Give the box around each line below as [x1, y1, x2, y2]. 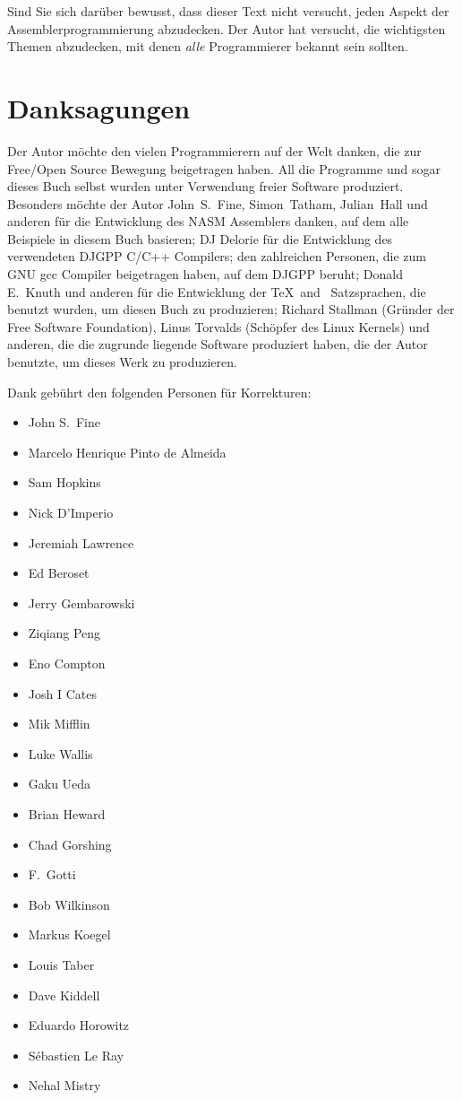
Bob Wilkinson [28, 895, 110, 913]
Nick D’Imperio [28, 503, 114, 521]
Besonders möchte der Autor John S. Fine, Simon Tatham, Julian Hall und [7, 194, 428, 213]
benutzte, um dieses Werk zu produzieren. [7, 353, 237, 371]
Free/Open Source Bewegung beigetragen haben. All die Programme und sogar [7, 159, 441, 178]
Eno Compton [28, 653, 106, 672]
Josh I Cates [28, 684, 97, 703]
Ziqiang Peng [28, 624, 101, 642]
